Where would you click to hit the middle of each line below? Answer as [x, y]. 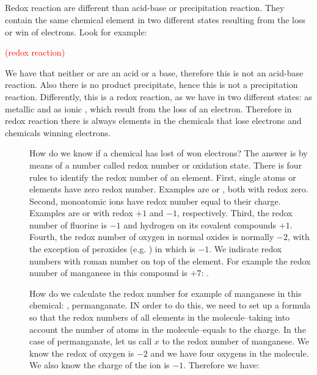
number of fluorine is [68, 224]
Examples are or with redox [81, 213]
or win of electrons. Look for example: [76, 31]
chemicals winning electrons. [58, 132]
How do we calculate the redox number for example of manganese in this [166, 293]
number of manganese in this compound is [108, 273]
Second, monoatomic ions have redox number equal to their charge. [155, 201]
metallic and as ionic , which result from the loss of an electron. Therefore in [148, 108]
